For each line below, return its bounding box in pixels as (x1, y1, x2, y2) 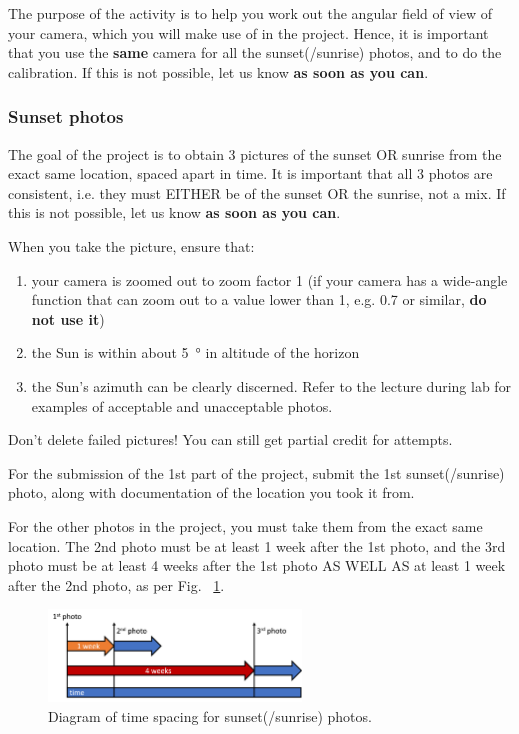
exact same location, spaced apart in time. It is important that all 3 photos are (8, 163, 493, 184)
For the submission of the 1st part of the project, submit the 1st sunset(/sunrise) (8, 462, 505, 483)
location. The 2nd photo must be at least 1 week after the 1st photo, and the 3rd (8, 535, 506, 556)
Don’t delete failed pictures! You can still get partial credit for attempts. (8, 429, 453, 450)
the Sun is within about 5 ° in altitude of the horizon (31, 342, 360, 363)
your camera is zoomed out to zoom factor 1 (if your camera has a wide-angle (31, 269, 508, 290)
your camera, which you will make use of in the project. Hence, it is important (8, 22, 489, 43)
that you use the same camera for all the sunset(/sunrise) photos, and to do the (8, 42, 502, 63)
